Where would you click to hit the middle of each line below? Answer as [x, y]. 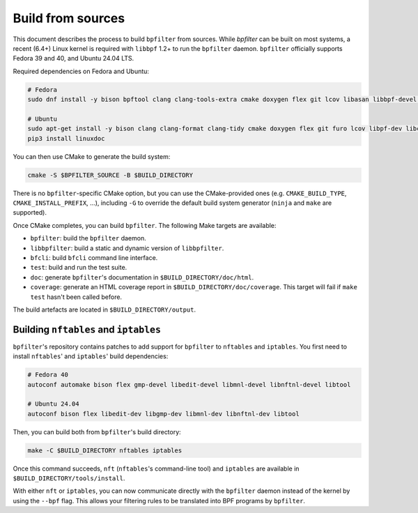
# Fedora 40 [48, 375]
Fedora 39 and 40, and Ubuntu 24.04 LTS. [73, 59]
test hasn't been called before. [76, 297]
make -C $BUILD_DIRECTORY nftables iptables [105, 450]
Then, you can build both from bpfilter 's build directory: [97, 431]
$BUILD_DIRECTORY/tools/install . [69, 478]
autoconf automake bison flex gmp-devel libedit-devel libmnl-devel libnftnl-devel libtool [189, 384]
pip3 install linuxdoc [66, 138]
